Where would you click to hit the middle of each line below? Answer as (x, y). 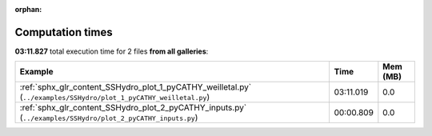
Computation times (64, 32)
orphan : (28, 9)
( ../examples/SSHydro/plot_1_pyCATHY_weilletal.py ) (115, 98)
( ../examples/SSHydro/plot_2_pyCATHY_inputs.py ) (109, 118)
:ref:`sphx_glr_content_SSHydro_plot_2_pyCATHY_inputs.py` (133, 108)
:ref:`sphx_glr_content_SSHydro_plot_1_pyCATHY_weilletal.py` (136, 87)
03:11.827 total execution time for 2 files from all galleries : (112, 51)
